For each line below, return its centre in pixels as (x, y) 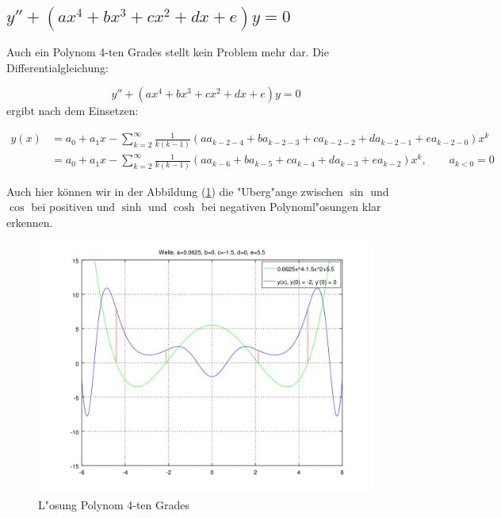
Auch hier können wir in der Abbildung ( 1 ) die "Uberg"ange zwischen (175, 191)
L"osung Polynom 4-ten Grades (114, 504)
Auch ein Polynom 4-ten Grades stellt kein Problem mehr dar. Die (168, 52)
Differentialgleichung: (57, 67)
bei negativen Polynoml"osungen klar (291, 207)
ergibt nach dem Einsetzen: (73, 111)
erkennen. (30, 222)
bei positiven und (73, 207)
